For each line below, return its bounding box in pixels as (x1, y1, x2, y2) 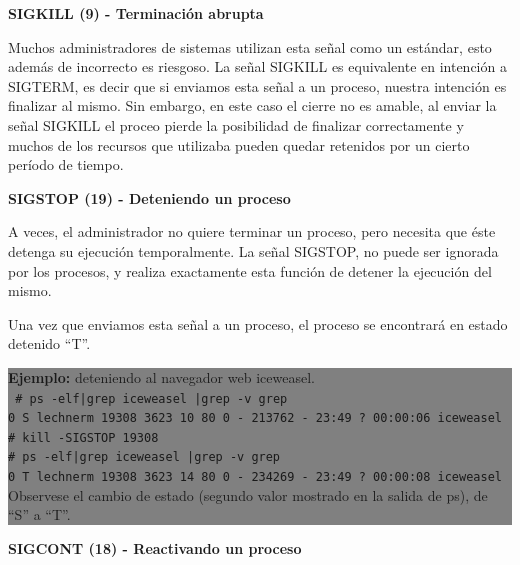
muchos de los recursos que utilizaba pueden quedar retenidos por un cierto (8, 134, 470, 155)
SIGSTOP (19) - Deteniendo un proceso (8, 187, 291, 208)
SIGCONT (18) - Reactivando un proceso (8, 537, 302, 558)
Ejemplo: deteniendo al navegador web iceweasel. (8, 366, 315, 387)
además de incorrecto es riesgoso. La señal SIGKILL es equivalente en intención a (8, 56, 507, 77)
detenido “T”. (8, 333, 91, 354)
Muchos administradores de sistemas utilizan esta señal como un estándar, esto (8, 36, 492, 57)
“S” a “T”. (8, 504, 71, 525)
